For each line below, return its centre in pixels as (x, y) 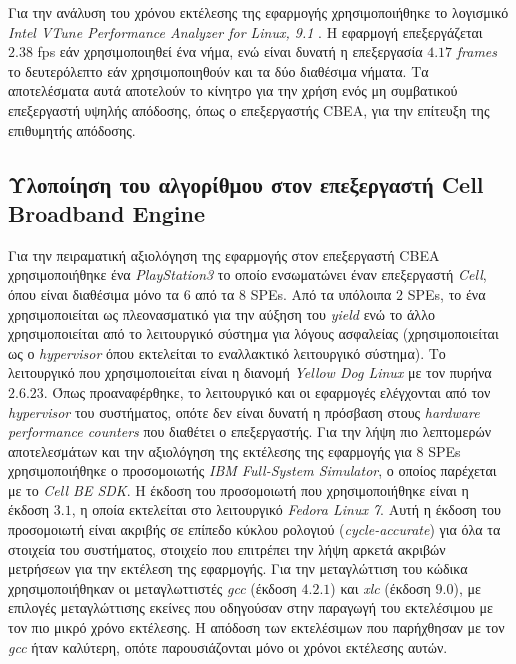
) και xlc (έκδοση (380, 587)
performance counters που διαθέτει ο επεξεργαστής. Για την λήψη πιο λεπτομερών (250, 431)
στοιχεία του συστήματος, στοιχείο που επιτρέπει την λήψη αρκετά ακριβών (227, 548)
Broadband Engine (106, 212)
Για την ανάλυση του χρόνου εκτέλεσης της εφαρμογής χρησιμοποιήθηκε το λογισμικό (258, 12)
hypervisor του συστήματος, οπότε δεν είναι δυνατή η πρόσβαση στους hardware (244, 411)
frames (477, 51)
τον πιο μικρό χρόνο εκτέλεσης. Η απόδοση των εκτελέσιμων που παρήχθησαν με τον (256, 627)
